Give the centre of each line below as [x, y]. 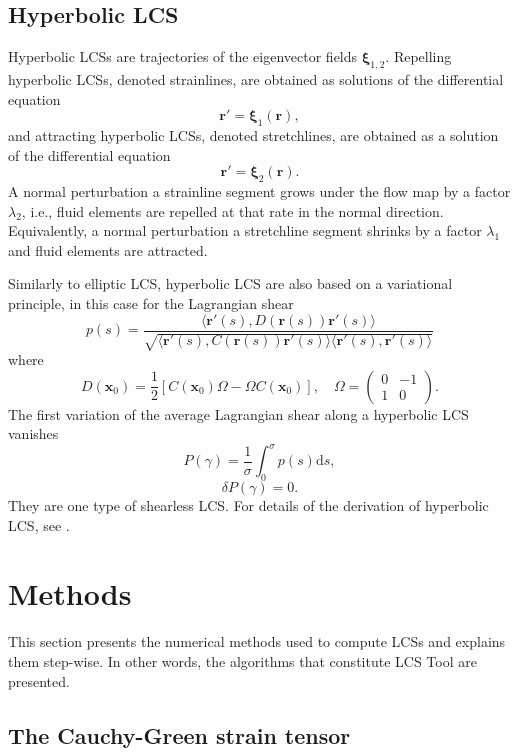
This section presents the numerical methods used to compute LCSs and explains [257, 641]
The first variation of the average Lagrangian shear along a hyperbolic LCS [238, 413]
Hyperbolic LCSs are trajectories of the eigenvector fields [183, 56]
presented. [39, 680]
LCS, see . [39, 524]
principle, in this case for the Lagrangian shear [151, 302]
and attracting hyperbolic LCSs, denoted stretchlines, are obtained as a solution [253, 134]
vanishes [33, 433]
